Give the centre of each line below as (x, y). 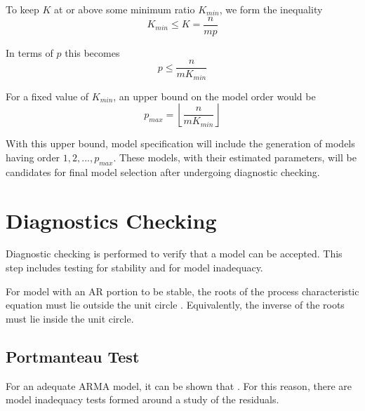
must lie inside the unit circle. (70, 318)
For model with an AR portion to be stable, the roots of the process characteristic (182, 291)
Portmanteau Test (73, 356)
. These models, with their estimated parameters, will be (235, 157)
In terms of (29, 52)
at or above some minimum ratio (125, 9)
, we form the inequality (271, 9)
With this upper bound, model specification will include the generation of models (180, 143)
